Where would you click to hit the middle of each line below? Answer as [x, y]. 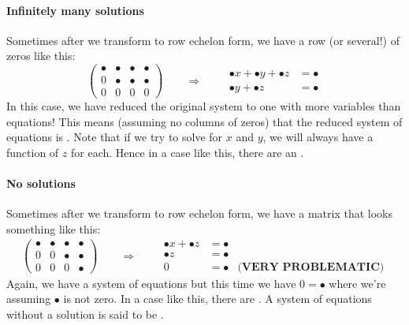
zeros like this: [41, 56]
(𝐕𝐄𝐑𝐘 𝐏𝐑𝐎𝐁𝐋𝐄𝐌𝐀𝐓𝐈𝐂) [311, 267]
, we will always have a [318, 137]
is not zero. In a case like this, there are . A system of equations [218, 299]
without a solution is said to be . [85, 314]
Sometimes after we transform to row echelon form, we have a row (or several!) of [203, 40]
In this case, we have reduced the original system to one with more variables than [204, 106]
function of [33, 152]
